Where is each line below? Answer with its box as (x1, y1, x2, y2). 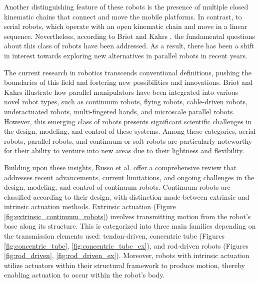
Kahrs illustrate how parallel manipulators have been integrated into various (4, 86, 238, 97)
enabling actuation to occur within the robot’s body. (4, 270, 165, 280)
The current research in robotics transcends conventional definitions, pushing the (4, 67, 251, 77)
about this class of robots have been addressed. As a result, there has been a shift (4, 40, 254, 51)
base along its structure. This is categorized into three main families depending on (4, 221, 256, 231)
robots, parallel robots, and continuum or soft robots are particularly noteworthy (4, 135, 252, 146)
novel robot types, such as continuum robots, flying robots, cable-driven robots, (4, 96, 247, 107)
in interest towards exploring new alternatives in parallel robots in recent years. (4, 50, 247, 60)
